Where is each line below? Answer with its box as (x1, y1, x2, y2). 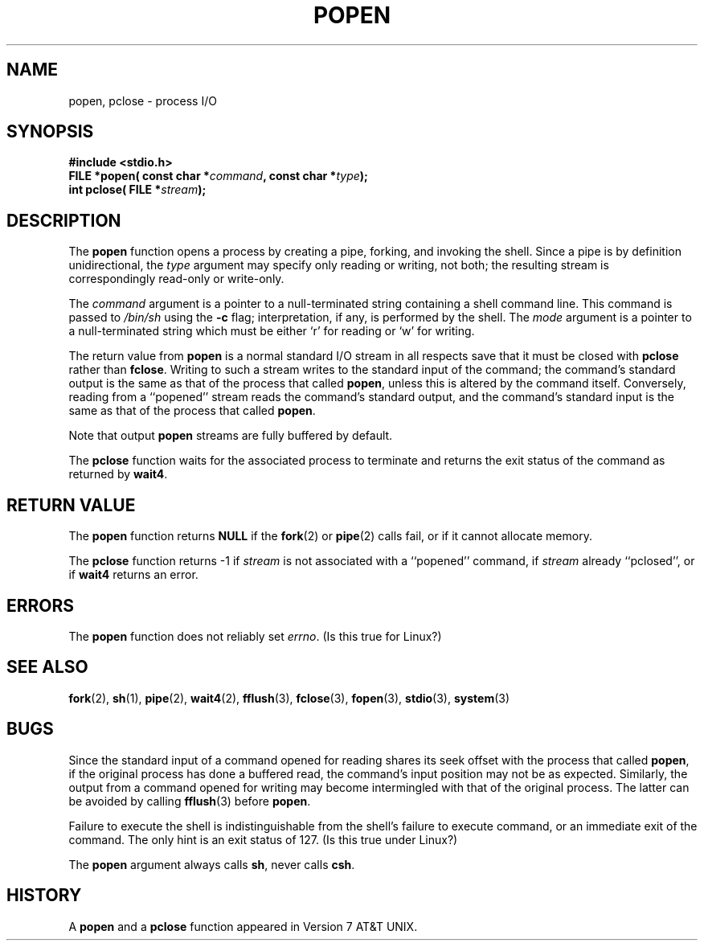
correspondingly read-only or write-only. (68, 272, 284, 286)
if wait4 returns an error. (68, 568, 199, 582)
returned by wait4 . (68, 467, 168, 482)
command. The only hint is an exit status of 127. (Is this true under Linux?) (68, 832, 458, 847)
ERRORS (6, 595, 75, 616)
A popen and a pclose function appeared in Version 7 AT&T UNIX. (68, 919, 418, 933)
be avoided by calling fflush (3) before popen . (68, 793, 311, 808)
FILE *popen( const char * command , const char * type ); (68, 169, 368, 183)
